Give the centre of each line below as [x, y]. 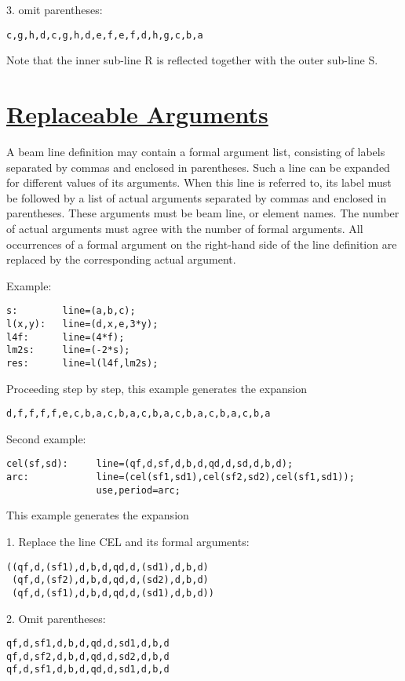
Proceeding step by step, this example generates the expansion [157, 388]
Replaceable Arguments [137, 114]
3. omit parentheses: [55, 9]
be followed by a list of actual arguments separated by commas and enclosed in [197, 197]
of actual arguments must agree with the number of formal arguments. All [185, 228]
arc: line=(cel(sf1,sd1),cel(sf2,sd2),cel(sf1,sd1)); [181, 477]
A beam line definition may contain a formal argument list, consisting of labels [196, 151]
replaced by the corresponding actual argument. [121, 259]
